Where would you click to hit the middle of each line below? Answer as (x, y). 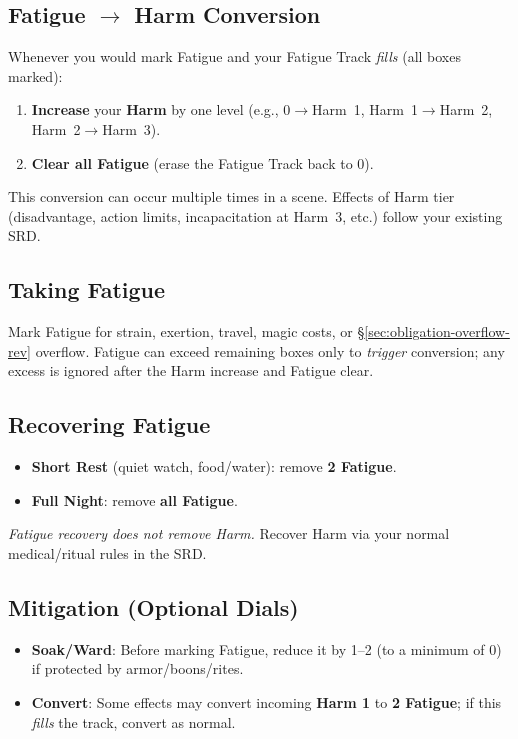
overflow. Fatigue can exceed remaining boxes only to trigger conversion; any (270, 350)
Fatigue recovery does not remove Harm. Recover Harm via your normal (229, 533)
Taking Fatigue (87, 289)
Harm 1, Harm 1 (365, 109)
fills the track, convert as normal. (133, 721)
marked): (35, 75)
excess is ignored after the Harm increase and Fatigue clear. (191, 370)
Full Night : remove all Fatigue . (134, 499)
